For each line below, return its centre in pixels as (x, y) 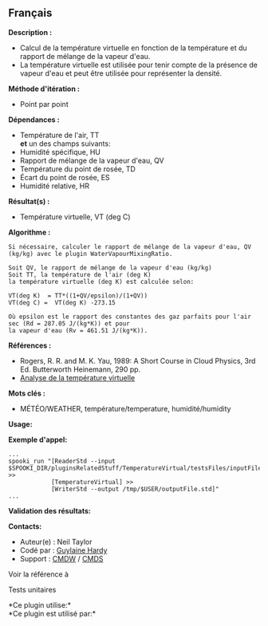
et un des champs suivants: (65, 144)
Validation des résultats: (50, 510)
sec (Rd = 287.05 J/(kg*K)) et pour (69, 323)
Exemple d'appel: (38, 439)
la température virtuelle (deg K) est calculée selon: (101, 282)
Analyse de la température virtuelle (77, 377)
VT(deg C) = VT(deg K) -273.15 (62, 302)
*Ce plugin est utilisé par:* (52, 613)
